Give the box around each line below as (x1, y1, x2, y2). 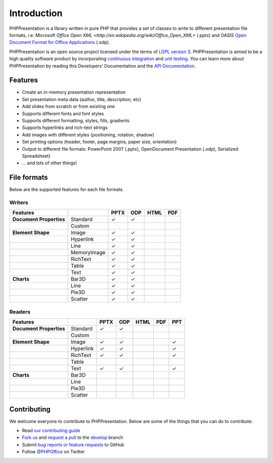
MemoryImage (71, 249, 106, 256)
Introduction (9, 8, 63, 19)
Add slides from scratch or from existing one (22, 104, 115, 110)
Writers (9, 199, 28, 206)
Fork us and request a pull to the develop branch (22, 435, 123, 441)
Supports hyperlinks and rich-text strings (22, 124, 108, 131)
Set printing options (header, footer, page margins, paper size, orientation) (22, 139, 177, 145)
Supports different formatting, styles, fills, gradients (22, 117, 130, 123)
